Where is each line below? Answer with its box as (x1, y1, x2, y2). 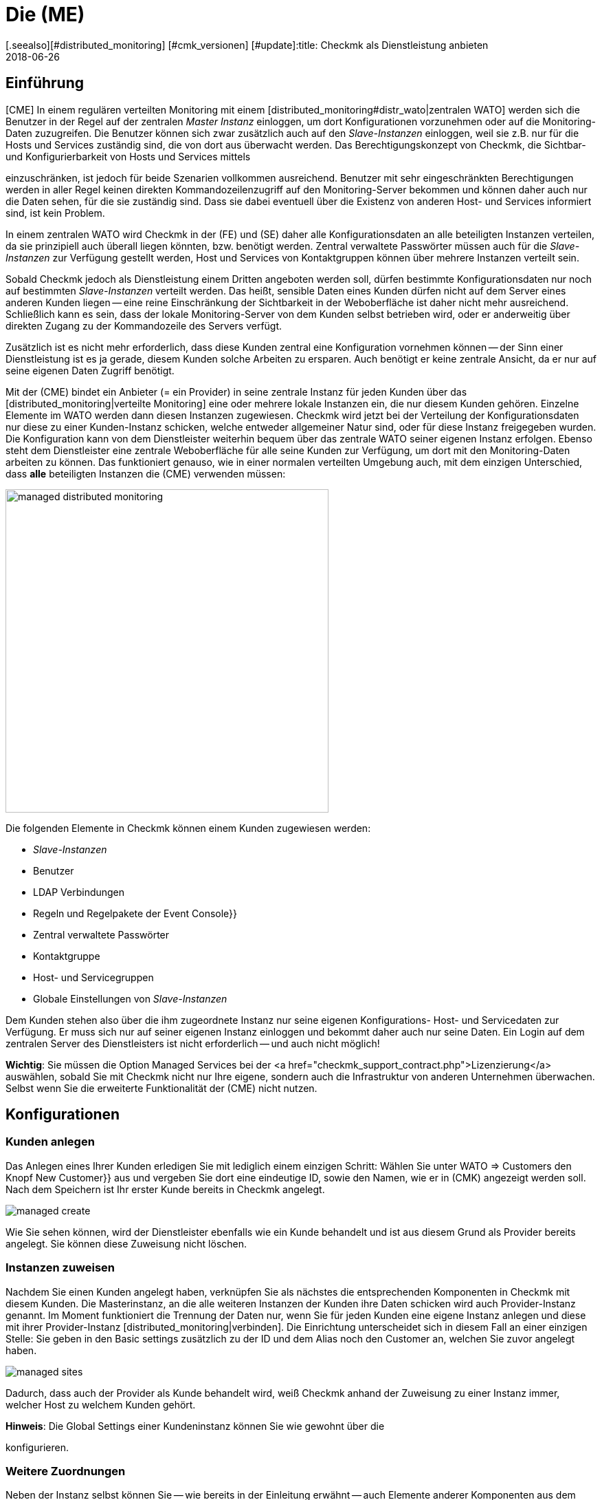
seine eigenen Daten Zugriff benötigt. (5, 364, 175, 376)
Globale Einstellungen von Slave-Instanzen (33, 992, 227, 1005)
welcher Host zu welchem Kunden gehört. (5, 1398, 196, 1411)
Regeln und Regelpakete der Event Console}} (33, 907, 238, 919)
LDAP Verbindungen (33, 886, 125, 898)
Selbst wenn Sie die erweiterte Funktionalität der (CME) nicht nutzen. (5, 1082, 317, 1094)
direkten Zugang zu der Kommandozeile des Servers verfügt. (5, 319, 282, 332)
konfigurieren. (5, 1441, 69, 1453)
